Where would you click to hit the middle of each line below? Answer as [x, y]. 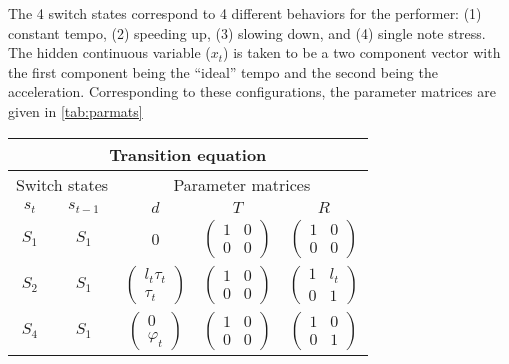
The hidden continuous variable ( [109, 52]
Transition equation [188, 154]
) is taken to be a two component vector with [362, 52]
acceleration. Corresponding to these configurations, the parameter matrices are [252, 91]
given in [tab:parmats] [75, 110]
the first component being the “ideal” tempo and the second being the [223, 71]
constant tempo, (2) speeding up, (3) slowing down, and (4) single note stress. [247, 32]
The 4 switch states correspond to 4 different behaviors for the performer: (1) [245, 13]
